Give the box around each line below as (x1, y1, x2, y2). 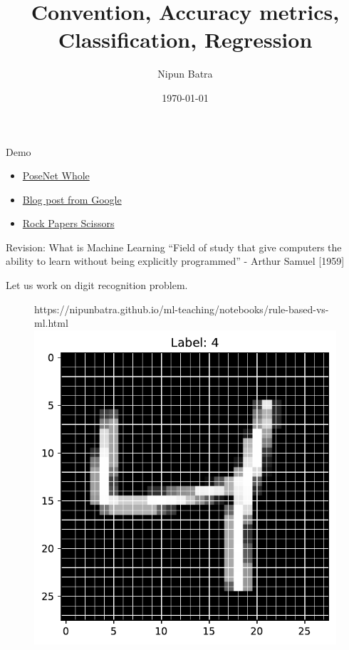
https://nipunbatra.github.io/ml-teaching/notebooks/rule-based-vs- (34, 301, 329, 316)
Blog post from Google (22, 192, 122, 206)
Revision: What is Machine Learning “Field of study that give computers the (6, 239, 342, 254)
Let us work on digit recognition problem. (6, 278, 188, 293)
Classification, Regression (58, 25, 313, 54)
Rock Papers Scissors (22, 216, 115, 231)
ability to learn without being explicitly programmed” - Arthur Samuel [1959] (6, 253, 345, 268)
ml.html (34, 315, 68, 330)
